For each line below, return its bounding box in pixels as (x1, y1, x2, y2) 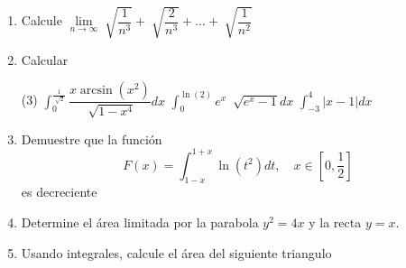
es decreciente (21, 182, 97, 201)
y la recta (309, 213, 362, 232)
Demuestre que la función (21, 129, 162, 148)
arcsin (79, 84, 113, 97)
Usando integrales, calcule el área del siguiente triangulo (21, 243, 332, 262)
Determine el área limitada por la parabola (21, 213, 259, 232)
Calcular (21, 50, 69, 69)
